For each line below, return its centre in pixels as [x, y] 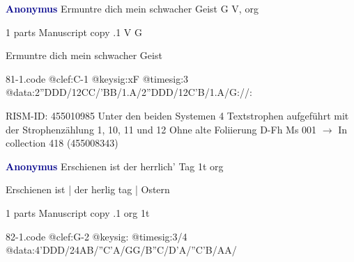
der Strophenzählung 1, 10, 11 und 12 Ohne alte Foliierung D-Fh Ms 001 [161, 129]
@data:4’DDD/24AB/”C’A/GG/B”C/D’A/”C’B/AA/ [121, 250]
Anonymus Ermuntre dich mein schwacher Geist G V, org [132, 8]
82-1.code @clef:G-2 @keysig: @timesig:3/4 [97, 236]
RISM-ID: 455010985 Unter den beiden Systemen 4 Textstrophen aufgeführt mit [177, 115]
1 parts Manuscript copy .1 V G [74, 32]
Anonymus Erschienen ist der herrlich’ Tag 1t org [115, 166]
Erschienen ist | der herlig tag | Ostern [88, 189]
